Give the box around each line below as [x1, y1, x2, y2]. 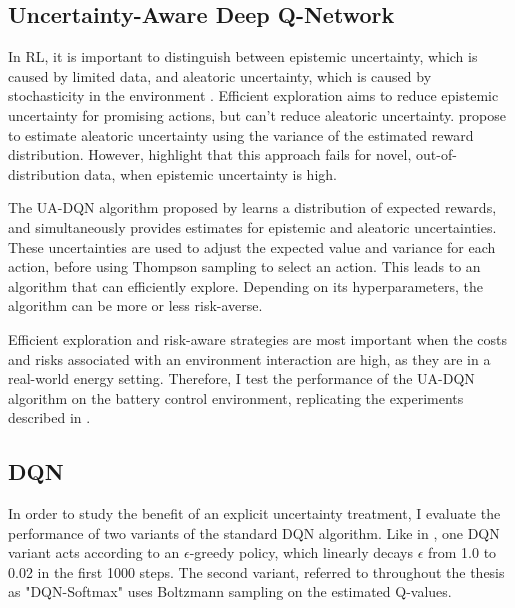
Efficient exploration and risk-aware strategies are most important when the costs [8, 328, 508, 349]
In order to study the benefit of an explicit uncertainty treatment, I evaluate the [8, 503, 501, 524]
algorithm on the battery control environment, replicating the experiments [8, 387, 464, 408]
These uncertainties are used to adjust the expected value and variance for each [8, 236, 496, 257]
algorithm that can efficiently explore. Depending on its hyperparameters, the [8, 275, 484, 296]
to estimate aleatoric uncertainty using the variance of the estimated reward [8, 124, 474, 145]
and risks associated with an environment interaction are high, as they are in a [8, 348, 491, 369]
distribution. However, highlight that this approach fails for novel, [8, 144, 412, 165]
